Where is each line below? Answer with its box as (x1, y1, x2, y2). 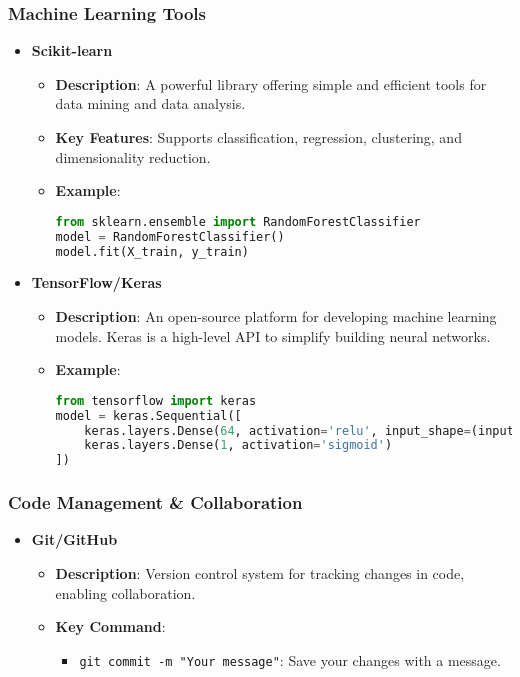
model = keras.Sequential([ (55, 408, 242, 423)
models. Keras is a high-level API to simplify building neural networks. (55, 325, 491, 346)
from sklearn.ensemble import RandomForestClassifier (55, 214, 421, 229)
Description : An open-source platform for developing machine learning (55, 306, 497, 326)
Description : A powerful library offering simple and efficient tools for (55, 73, 487, 94)
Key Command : (55, 616, 166, 637)
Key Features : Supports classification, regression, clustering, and (55, 127, 462, 147)
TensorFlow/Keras (31, 272, 162, 293)
